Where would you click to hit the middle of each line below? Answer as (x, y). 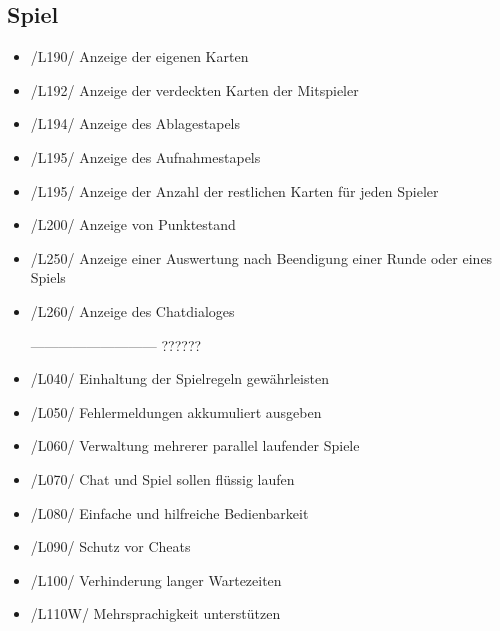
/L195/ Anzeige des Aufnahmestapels (145, 156)
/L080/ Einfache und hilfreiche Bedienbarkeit (169, 512)
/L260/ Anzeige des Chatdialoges (132, 310)
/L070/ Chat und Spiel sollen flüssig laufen (162, 478)
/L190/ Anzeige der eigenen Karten (139, 56)
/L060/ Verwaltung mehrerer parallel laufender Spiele (195, 445)
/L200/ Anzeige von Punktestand (133, 224)
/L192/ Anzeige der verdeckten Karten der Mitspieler (194, 89)
